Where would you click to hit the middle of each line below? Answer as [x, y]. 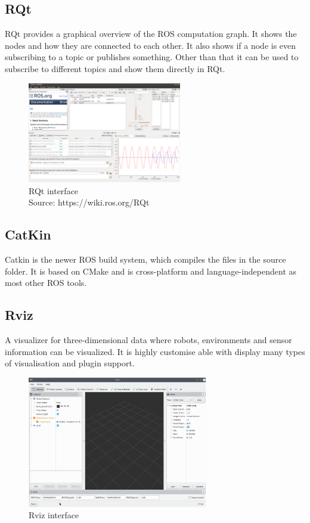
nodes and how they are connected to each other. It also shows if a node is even [151, 45]
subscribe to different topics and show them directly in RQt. [115, 68]
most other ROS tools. [46, 283]
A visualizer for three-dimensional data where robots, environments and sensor [148, 340]
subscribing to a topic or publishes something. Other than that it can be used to [152, 57]
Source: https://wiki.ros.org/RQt [89, 202]
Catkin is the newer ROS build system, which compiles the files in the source [145, 259]
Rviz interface [54, 515]
